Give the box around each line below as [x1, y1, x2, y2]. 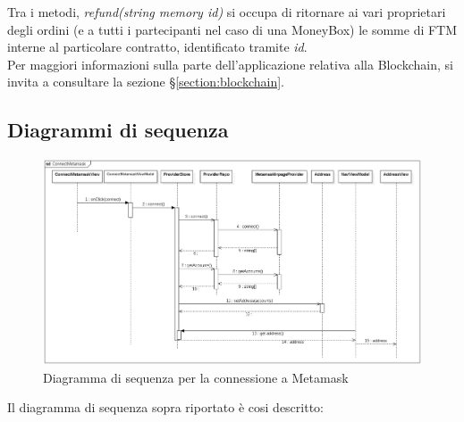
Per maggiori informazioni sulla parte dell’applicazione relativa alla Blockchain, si [7, 54, 453, 73]
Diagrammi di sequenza [7, 116, 229, 144]
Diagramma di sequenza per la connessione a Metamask [43, 368, 349, 386]
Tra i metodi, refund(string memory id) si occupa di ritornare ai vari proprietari [7, 3, 446, 21]
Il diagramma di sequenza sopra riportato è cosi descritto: [7, 398, 324, 417]
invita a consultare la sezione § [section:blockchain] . [7, 72, 285, 91]
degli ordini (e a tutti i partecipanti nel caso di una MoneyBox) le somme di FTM [7, 20, 458, 38]
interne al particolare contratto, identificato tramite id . [7, 37, 308, 56]
